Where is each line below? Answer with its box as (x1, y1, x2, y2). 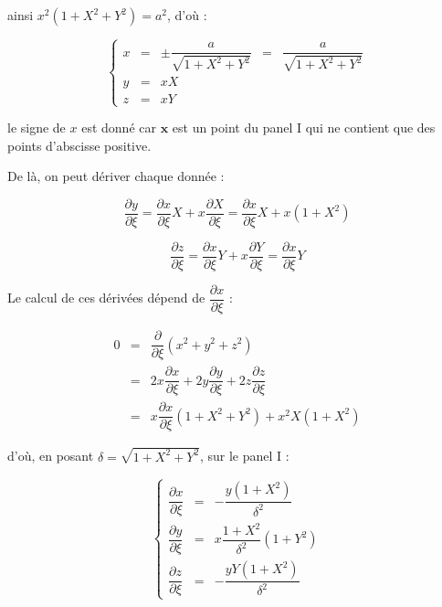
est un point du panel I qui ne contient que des (172, 118, 436, 137)
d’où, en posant (7, 446, 94, 465)
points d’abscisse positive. (7, 135, 152, 154)
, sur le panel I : (199, 446, 289, 465)
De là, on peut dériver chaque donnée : (7, 166, 225, 186)
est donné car (81, 118, 156, 137)
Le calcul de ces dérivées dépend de (7, 288, 205, 307)
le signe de (7, 118, 66, 137)
